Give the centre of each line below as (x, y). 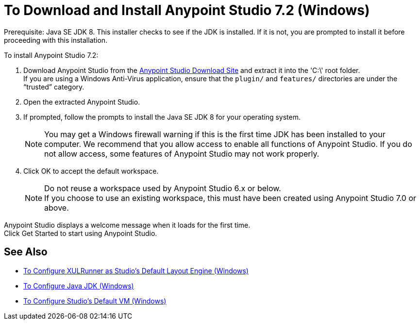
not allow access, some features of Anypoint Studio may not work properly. (182, 153)
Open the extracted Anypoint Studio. (82, 102)
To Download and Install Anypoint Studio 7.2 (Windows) (187, 10)
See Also (26, 252)
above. (57, 207)
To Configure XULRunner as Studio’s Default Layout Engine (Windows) (136, 270)
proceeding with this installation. (56, 40)
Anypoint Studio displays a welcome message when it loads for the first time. (127, 225)
